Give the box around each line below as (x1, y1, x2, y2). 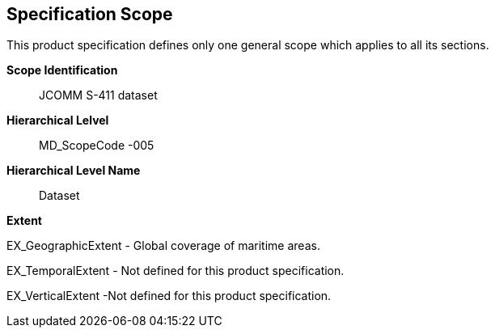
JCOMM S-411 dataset (39, 88, 158, 103)
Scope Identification (6, 63, 118, 78)
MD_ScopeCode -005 (39, 138, 154, 153)
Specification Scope (6, 4, 173, 24)
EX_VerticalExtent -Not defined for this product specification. (6, 289, 332, 303)
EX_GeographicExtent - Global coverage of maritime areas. (6, 239, 320, 253)
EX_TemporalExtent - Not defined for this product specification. (6, 264, 345, 278)
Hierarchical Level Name (6, 163, 141, 178)
